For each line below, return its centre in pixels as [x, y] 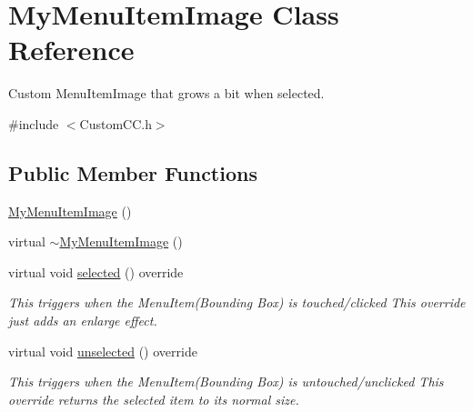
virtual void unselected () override [103, 351]
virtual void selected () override [96, 271]
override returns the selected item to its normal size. [154, 399]
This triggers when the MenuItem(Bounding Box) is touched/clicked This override [237, 302]
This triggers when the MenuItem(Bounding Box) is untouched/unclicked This [226, 382]
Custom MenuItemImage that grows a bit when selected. [166, 93]
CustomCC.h [116, 123]
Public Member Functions [133, 172]
